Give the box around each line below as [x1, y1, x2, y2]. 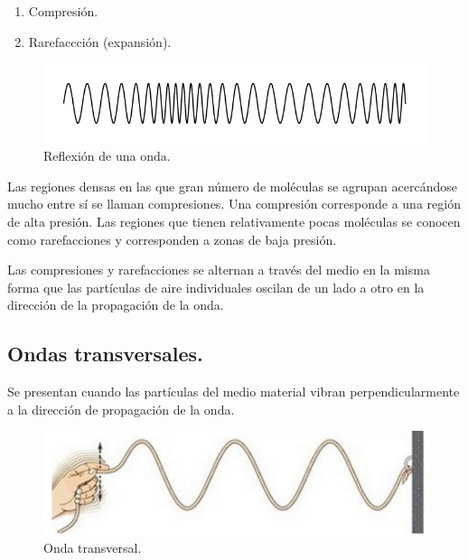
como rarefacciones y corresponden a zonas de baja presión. [7, 229, 337, 248]
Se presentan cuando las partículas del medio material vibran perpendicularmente [7, 382, 460, 401]
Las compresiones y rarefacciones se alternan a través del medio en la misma [7, 260, 430, 279]
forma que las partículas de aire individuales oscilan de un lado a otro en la [7, 277, 425, 296]
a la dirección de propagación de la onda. [7, 399, 235, 418]
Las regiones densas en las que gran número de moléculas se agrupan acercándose [7, 176, 457, 195]
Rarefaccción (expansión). [28, 32, 172, 51]
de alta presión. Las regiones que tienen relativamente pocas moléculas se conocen [7, 212, 461, 231]
